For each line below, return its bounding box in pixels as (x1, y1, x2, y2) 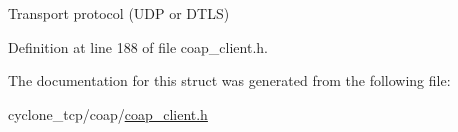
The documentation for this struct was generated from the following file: (8, 70, 451, 91)
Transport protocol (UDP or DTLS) (8, 3, 230, 23)
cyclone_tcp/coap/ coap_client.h (8, 103, 208, 124)
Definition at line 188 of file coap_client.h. (8, 36, 268, 57)
